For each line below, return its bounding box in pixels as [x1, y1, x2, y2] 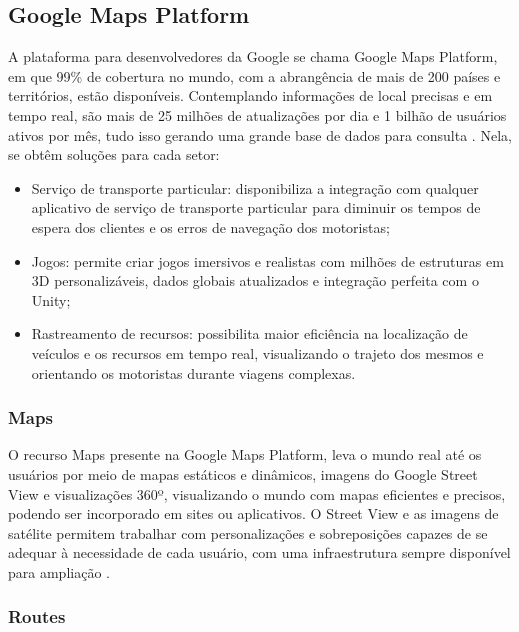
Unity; [31, 289, 71, 310]
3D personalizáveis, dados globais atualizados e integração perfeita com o [31, 270, 479, 291]
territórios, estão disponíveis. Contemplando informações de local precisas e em [8, 85, 493, 106]
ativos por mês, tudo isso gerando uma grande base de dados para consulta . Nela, [8, 124, 512, 145]
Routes [8, 604, 66, 629]
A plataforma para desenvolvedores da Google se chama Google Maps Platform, [8, 46, 498, 67]
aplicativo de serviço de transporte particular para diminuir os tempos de [31, 197, 481, 218]
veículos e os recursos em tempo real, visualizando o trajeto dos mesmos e [31, 342, 484, 363]
